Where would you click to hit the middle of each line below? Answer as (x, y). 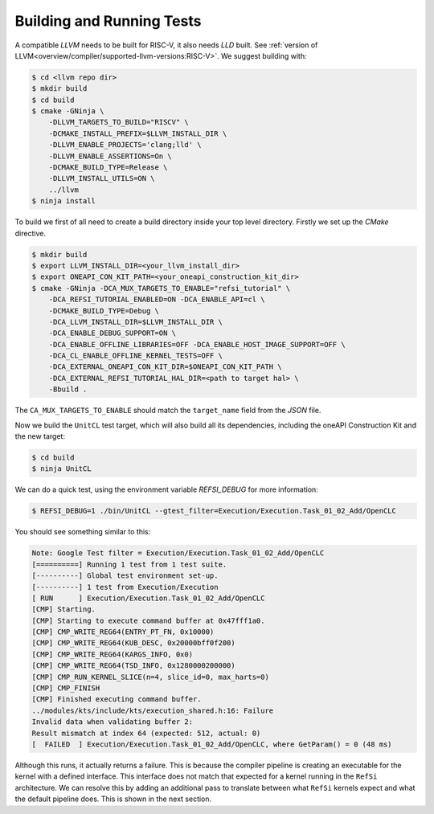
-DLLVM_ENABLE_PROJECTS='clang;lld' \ (125, 145)
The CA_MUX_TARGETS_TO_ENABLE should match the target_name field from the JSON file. (168, 411)
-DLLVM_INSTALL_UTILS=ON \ (102, 178)
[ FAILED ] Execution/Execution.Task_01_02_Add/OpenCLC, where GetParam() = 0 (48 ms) (212, 744)
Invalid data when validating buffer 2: (112, 722)
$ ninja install (64, 201)
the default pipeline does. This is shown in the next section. (113, 799)
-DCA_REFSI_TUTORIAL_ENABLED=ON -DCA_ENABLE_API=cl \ (157, 300)
